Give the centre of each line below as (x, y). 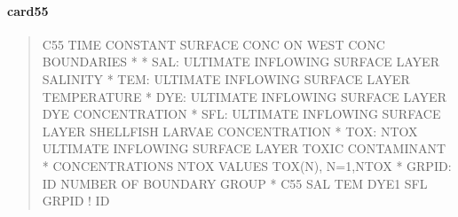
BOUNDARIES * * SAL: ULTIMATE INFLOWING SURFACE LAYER (241, 62)
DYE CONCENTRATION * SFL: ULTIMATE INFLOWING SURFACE (241, 114)
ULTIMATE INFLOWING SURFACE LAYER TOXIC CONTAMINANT (244, 148)
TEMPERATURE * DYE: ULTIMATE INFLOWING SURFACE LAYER (244, 96)
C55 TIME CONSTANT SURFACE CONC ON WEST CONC (213, 44)
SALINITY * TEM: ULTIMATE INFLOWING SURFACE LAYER (226, 78)
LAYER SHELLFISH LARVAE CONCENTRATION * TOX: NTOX (230, 131)
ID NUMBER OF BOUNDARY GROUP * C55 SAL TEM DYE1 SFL (235, 183)
